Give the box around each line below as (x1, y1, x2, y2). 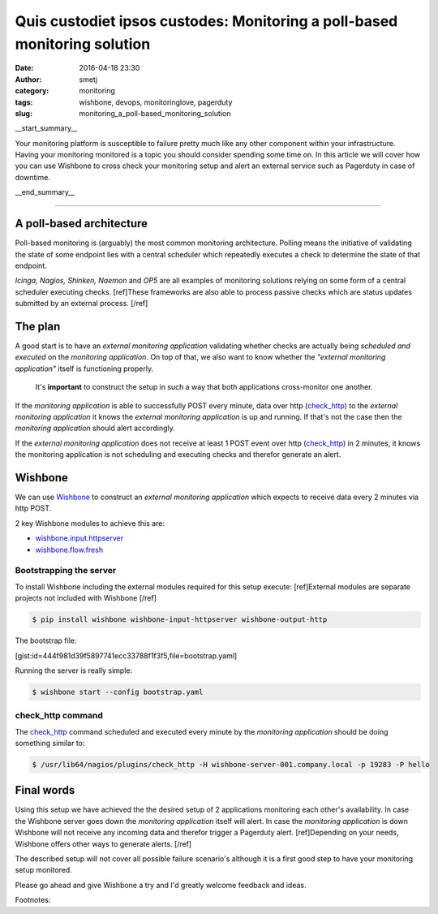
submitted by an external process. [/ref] (15, 299, 148, 308)
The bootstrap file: (15, 636, 77, 645)
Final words (15, 783, 75, 797)
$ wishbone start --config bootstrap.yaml (32, 687, 204, 696)
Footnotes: (15, 895, 51, 905)
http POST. (15, 503, 52, 513)
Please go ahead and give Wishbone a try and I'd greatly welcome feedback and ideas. (15, 880, 307, 890)
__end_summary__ (15, 188, 75, 197)
